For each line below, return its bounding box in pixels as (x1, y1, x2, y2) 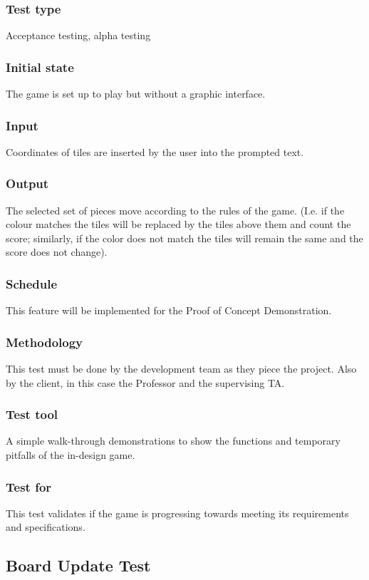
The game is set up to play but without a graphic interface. (6, 86, 266, 101)
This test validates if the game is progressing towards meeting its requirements (6, 505, 349, 520)
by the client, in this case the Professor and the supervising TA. (6, 375, 285, 390)
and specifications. (6, 519, 85, 534)
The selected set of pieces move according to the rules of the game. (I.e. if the (6, 202, 345, 217)
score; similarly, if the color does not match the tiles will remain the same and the (6, 230, 363, 245)
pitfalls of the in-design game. (6, 447, 135, 462)
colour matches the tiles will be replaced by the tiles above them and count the (6, 217, 351, 232)
